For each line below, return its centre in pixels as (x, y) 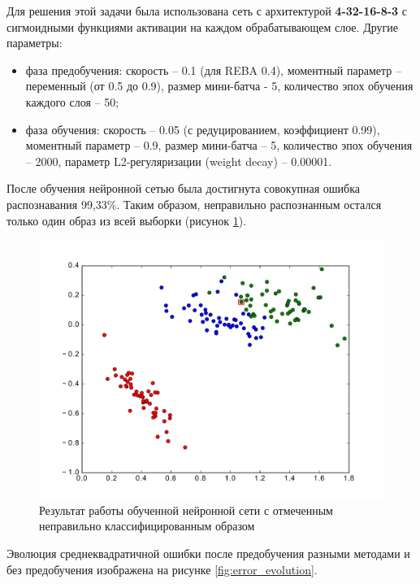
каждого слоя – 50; (72, 101)
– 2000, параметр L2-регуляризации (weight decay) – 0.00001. (179, 161)
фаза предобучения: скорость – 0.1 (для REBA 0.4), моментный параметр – (213, 70)
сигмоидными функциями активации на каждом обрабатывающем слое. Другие (202, 26)
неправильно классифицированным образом (147, 526)
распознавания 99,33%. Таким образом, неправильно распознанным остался (194, 204)
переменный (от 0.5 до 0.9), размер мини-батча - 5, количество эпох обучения (219, 86)
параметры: (35, 43)
